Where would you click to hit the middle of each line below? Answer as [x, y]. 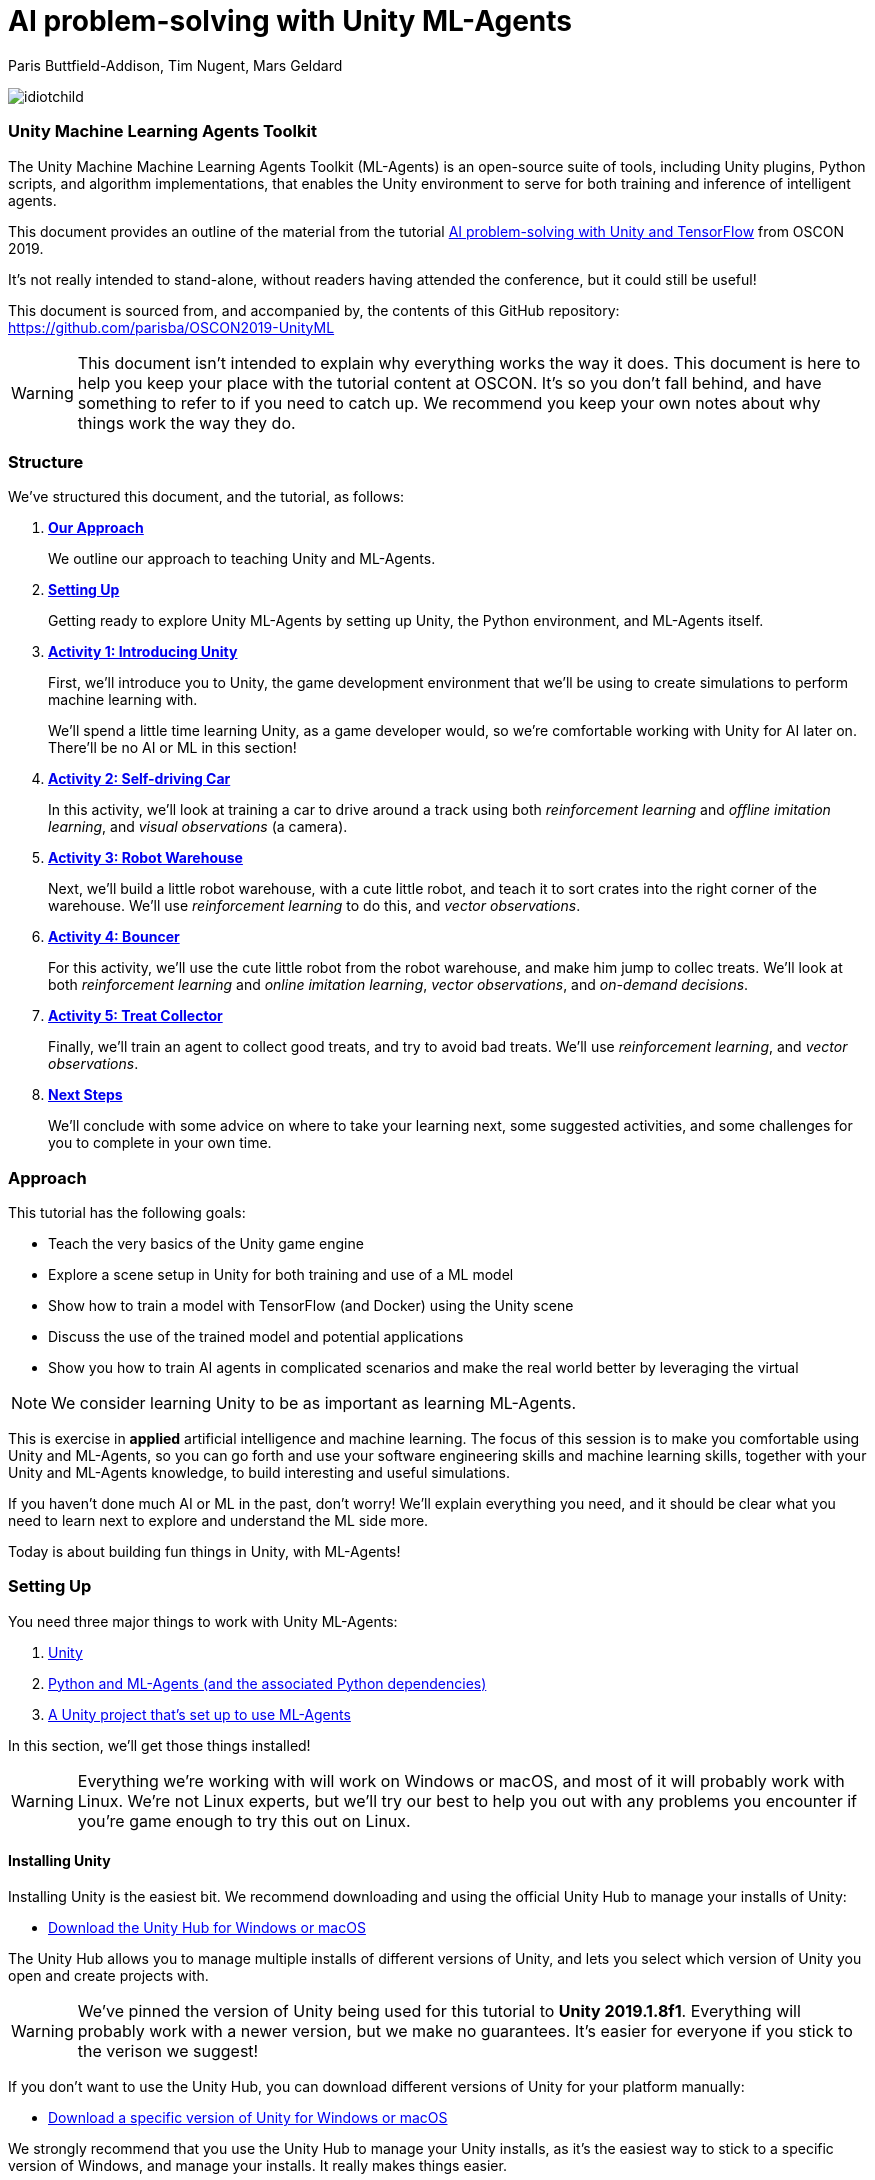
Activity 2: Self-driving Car [139, 779]
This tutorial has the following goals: [127, 1212]
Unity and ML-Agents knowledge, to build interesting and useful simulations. [259, 1472]
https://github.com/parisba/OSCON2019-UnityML [171, 327]
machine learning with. [123, 700]
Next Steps [85, 1095]
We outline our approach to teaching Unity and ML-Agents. [242, 559]
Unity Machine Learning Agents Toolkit [162, 131]
